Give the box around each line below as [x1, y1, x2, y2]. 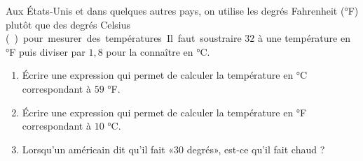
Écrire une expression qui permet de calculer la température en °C [22, 68, 308, 82]
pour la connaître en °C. [106, 44, 210, 59]
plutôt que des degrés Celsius [6, 17, 131, 31]
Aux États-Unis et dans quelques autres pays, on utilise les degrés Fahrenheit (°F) [6, 3, 359, 17]
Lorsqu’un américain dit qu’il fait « [22, 141, 174, 156]
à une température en [258, 31, 350, 45]
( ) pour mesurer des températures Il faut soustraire [6, 31, 242, 45]
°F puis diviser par [6, 44, 85, 59]
